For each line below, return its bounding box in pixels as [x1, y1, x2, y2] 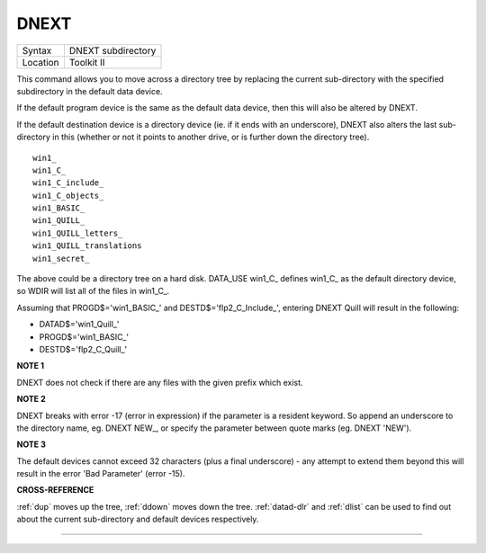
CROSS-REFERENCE [16, 485, 94, 495]
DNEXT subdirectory [68, 44, 157, 57]
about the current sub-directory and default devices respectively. [16, 513, 259, 525]
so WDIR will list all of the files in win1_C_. [16, 286, 170, 297]
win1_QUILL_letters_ [32, 227, 123, 238]
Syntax [22, 44, 52, 57]
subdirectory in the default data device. [16, 85, 163, 96]
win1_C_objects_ [32, 190, 104, 201]
